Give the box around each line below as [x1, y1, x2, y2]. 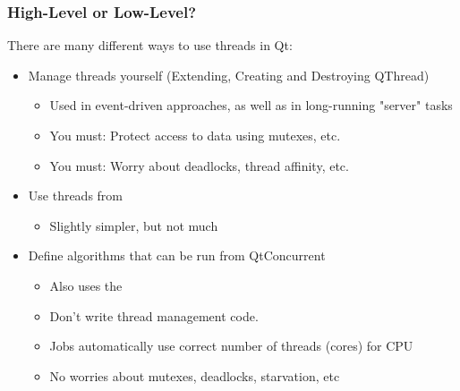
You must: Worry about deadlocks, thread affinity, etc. [49, 156, 349, 174]
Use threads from [28, 186, 124, 205]
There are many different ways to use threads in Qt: [7, 36, 293, 55]
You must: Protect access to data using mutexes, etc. [49, 126, 341, 144]
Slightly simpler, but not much [49, 216, 218, 234]
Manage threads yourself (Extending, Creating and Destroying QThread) [28, 65, 430, 84]
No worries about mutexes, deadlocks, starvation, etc [49, 366, 340, 385]
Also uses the [49, 276, 123, 294]
